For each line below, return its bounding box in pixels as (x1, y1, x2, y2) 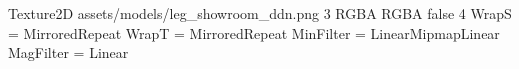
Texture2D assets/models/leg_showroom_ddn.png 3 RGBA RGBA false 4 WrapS (8, 3, 512, 23)
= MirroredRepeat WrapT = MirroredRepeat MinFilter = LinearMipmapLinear (8, 22, 500, 43)
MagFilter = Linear (8, 42, 129, 63)
